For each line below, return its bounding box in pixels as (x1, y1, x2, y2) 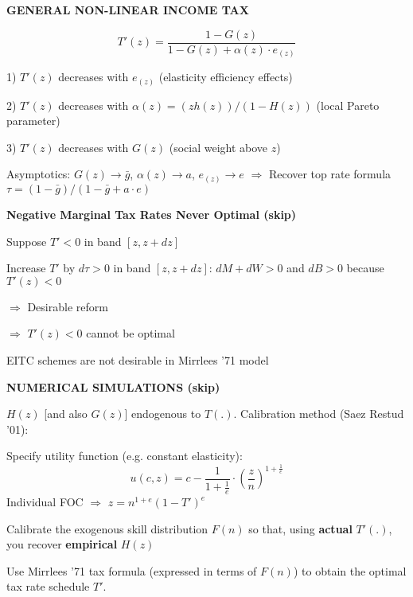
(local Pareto (316, 96, 380, 113)
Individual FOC (6, 494, 84, 510)
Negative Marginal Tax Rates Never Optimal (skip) (6, 205, 297, 222)
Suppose (6, 232, 47, 249)
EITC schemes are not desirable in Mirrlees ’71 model (6, 351, 269, 368)
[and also (44, 405, 88, 422)
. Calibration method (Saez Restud (233, 405, 404, 422)
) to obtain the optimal (293, 562, 407, 579)
